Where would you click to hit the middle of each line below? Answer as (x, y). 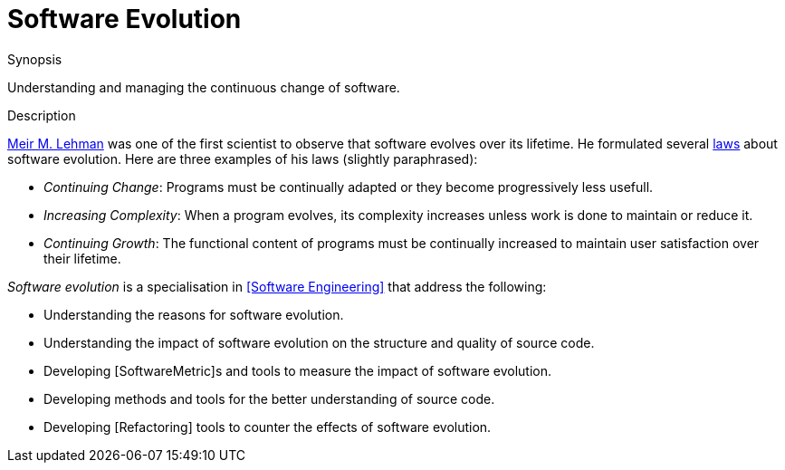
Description (42, 115)
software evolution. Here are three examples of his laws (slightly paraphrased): (243, 158)
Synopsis (35, 59)
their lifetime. (82, 258)
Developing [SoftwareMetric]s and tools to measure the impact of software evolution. (297, 370)
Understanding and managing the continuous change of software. (204, 87)
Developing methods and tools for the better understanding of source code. (269, 398)
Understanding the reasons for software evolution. (194, 314)
